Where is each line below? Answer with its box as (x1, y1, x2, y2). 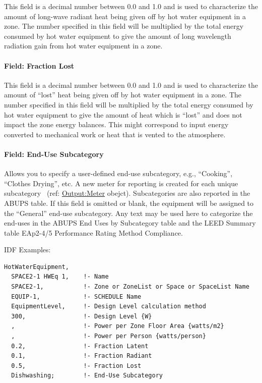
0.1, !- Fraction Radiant (11, 352, 152, 360)
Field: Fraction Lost (4, 60, 75, 71)
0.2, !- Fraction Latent (11, 342, 149, 350)
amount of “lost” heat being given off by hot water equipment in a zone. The (4, 89, 242, 100)
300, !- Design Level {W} (11, 312, 152, 320)
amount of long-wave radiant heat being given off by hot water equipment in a (4, 11, 246, 21)
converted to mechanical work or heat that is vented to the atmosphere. (4, 129, 226, 139)
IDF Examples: (4, 244, 51, 255)
